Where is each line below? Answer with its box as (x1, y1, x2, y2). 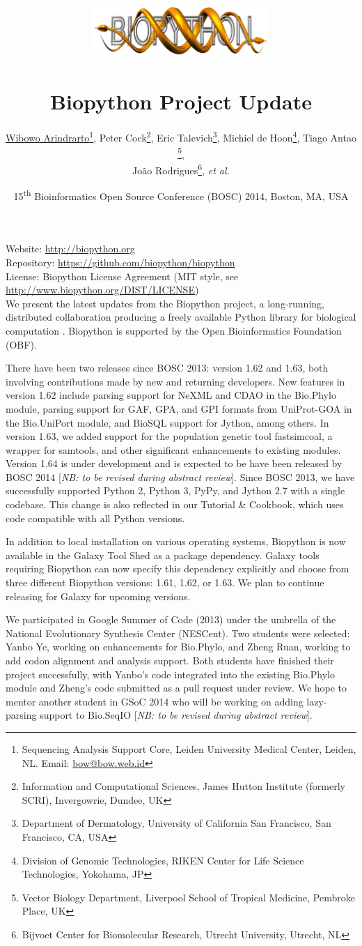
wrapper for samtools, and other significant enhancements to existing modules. (6, 442, 341, 457)
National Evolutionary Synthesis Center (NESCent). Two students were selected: (6, 625, 350, 640)
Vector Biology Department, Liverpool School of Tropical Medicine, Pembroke (22, 890, 355, 904)
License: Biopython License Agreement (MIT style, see (6, 268, 239, 283)
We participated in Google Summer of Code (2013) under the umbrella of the (6, 612, 336, 627)
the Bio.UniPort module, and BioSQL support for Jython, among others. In (6, 415, 329, 429)
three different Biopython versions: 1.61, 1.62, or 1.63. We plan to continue (6, 575, 324, 590)
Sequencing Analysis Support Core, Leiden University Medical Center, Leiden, (22, 741, 356, 756)
